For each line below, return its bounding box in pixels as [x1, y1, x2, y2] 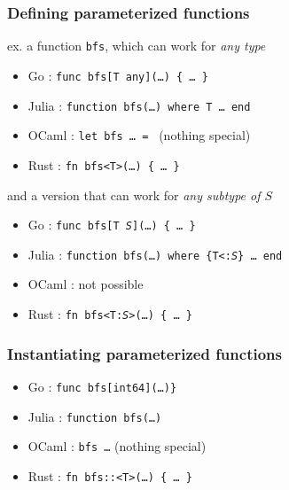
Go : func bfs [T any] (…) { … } [27, 66, 208, 84]
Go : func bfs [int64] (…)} [27, 377, 177, 395]
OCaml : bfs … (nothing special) [27, 437, 207, 455]
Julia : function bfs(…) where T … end [27, 96, 251, 114]
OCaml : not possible [27, 275, 144, 293]
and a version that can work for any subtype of [7, 185, 261, 204]
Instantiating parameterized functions [7, 342, 282, 364]
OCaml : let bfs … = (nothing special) [27, 126, 251, 144]
